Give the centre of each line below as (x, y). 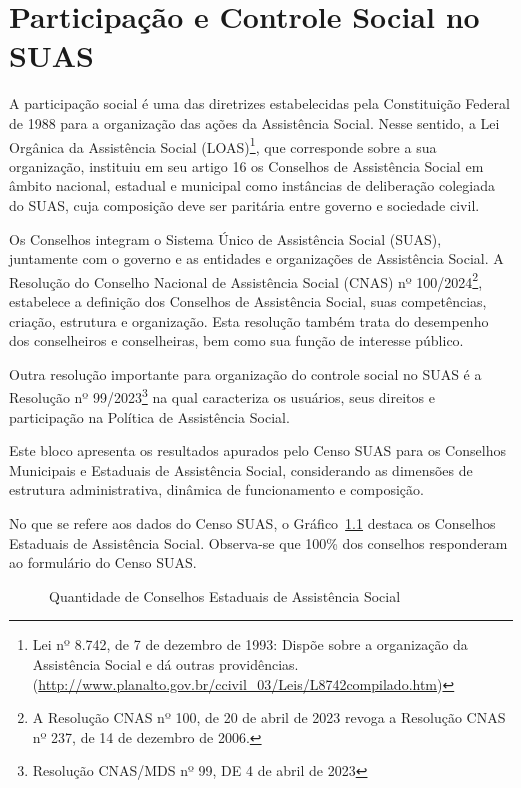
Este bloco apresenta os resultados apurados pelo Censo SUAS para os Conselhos (257, 450)
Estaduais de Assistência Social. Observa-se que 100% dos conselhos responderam (258, 542)
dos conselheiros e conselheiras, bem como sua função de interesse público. (236, 340)
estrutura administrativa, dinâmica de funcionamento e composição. (216, 489)
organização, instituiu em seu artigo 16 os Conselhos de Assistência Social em (246, 165)
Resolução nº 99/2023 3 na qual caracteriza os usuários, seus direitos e (222, 395)
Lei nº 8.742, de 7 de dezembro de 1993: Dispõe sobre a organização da (250, 644)
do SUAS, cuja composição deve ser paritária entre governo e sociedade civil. (244, 204)
